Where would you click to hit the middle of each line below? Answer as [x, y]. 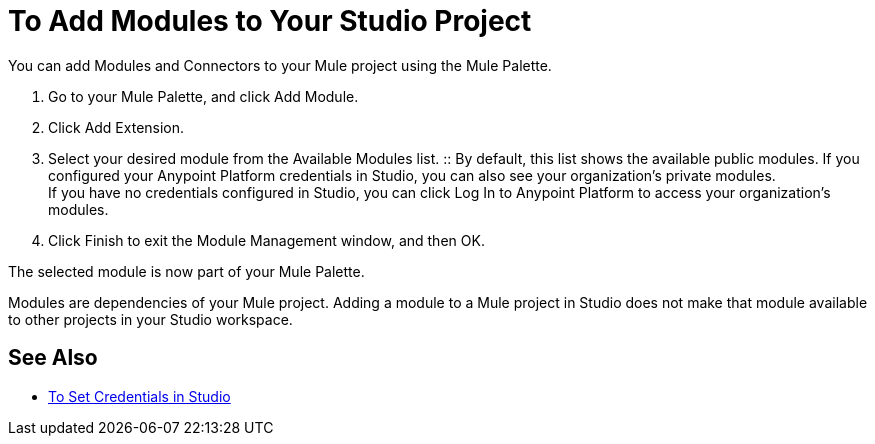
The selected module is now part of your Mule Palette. [186, 271]
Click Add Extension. [116, 127]
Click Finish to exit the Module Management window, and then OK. [266, 240]
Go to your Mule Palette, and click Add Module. [203, 96]
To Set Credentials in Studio [139, 396]
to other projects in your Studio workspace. [150, 319]
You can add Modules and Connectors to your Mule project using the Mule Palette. [280, 65]
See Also [53, 358]
